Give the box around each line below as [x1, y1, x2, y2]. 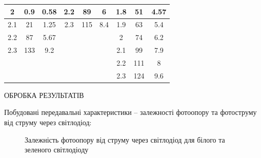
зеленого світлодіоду [25, 144, 89, 155]
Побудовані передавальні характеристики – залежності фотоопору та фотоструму [4, 107, 257, 117]
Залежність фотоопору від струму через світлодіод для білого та [25, 134, 225, 145]
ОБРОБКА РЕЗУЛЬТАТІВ [4, 89, 84, 100]
